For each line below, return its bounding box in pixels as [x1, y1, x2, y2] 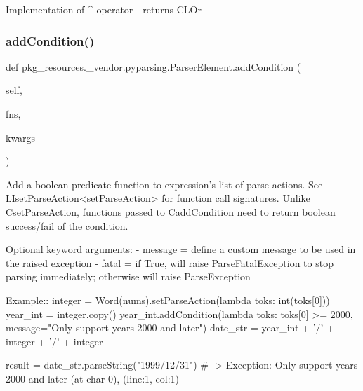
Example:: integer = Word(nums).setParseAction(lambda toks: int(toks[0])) [6, 292, 330, 307]
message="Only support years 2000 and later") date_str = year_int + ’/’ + [6, 320, 334, 335]
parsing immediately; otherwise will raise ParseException [6, 269, 251, 284]
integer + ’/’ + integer [6, 334, 103, 348]
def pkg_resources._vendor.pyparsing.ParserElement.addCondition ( [6, 59, 301, 74]
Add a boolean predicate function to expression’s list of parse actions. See [6, 177, 323, 191]
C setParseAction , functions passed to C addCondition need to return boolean [6, 204, 336, 219]
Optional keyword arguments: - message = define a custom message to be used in [6, 242, 356, 256]
